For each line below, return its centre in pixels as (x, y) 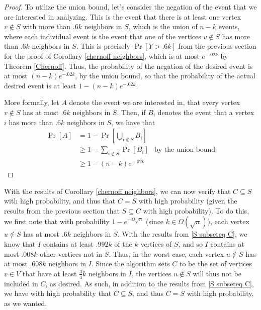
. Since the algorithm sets (130, 264)
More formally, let (32, 102)
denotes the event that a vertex (206, 112)
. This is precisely (103, 46)
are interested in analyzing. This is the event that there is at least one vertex (123, 16)
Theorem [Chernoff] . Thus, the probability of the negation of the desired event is (128, 66)
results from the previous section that (62, 210)
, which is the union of (163, 26)
